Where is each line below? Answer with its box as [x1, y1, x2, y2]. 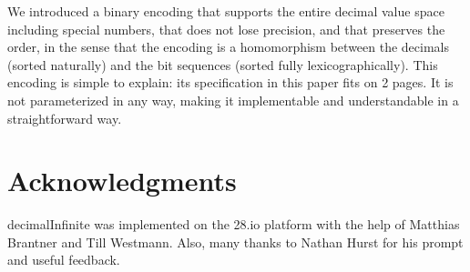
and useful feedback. [7, 250, 120, 269]
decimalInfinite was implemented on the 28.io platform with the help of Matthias [7, 215, 460, 234]
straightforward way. [7, 108, 122, 127]
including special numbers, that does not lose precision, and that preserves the [7, 19, 445, 38]
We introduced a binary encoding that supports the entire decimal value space [7, 2, 444, 20]
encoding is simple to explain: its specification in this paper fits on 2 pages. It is [7, 73, 454, 92]
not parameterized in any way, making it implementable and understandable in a [7, 90, 459, 109]
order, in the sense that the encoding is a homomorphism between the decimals [7, 37, 450, 56]
